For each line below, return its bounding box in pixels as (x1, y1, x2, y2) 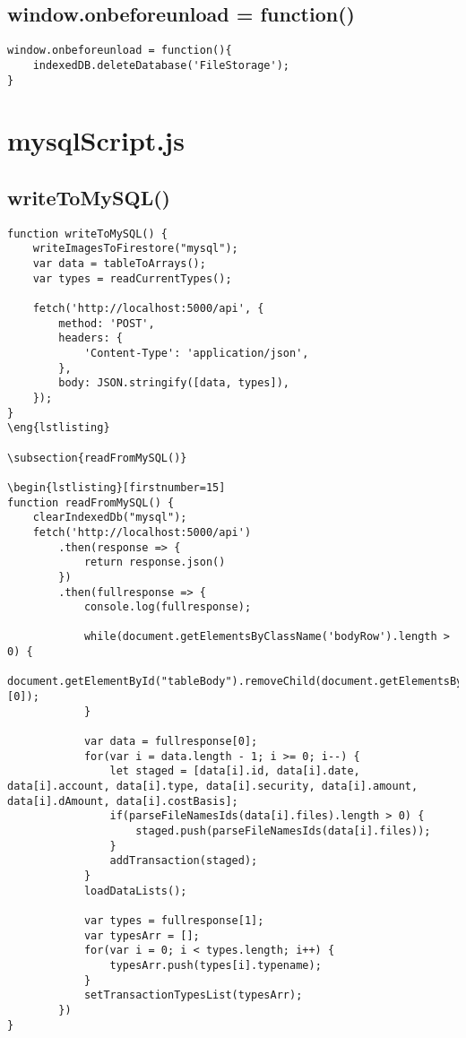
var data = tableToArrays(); (32, 257, 206, 271)
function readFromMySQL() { (7, 496, 175, 509)
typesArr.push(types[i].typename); (109, 958, 322, 972)
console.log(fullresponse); (83, 601, 252, 614)
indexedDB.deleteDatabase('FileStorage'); (32, 58, 289, 72)
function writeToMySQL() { (7, 227, 168, 240)
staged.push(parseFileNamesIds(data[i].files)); (135, 825, 431, 837)
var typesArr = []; (83, 929, 200, 942)
